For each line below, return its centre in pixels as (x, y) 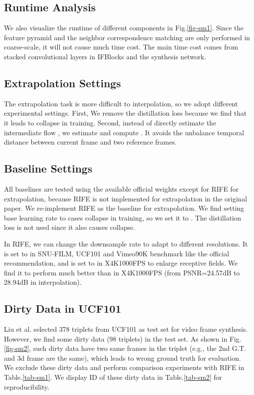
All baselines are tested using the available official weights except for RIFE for (121, 188)
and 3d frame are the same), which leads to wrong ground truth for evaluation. (123, 358)
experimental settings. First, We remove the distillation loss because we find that (125, 113)
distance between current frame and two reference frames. (91, 142)
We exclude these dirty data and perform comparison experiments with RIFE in (124, 367)
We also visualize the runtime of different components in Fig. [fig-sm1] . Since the (124, 28)
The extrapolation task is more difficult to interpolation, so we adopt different (121, 103)
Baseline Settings (48, 168)
